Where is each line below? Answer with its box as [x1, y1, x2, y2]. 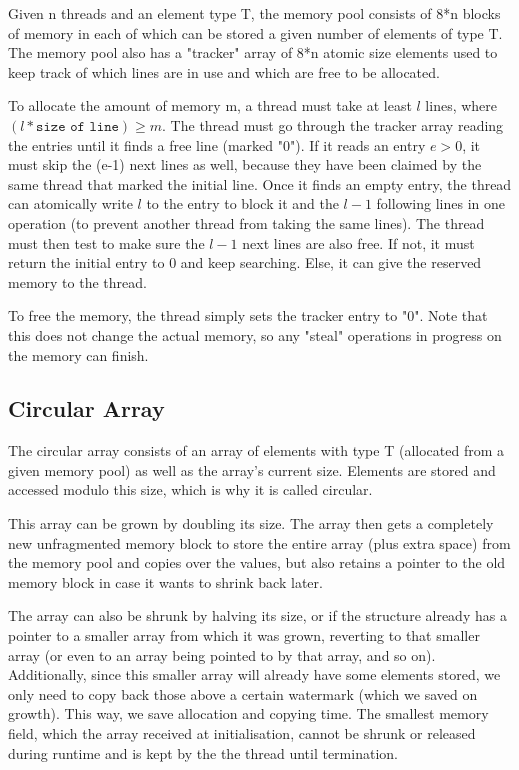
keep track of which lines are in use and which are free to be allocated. [8, 61, 440, 82]
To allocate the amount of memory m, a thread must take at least [8, 95, 412, 116]
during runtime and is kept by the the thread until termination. [8, 742, 398, 763]
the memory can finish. [8, 344, 149, 365]
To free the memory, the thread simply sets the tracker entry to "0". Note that [8, 305, 488, 326]
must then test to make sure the [8, 232, 205, 253]
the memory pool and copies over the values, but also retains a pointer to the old [8, 552, 506, 573]
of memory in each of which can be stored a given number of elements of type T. [8, 22, 503, 43]
